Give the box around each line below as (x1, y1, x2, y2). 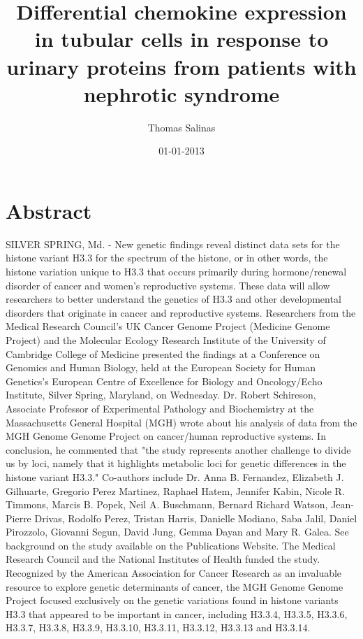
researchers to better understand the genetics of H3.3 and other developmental (6, 292, 341, 306)
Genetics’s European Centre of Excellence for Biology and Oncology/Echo (6, 373, 323, 388)
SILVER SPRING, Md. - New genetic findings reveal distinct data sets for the (6, 236, 340, 251)
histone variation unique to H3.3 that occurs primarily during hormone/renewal (6, 264, 347, 278)
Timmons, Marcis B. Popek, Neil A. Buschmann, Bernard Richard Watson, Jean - (6, 497, 355, 512)
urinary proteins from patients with (6, 52, 357, 80)
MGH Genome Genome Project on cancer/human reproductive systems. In (6, 429, 326, 443)
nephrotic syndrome (83, 79, 280, 108)
